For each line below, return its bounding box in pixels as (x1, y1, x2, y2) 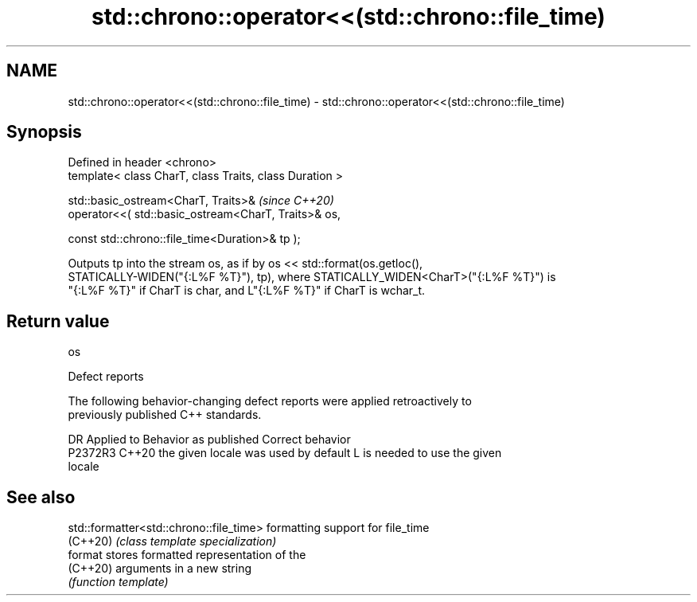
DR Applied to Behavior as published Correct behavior (68, 432, 351, 447)
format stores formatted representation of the (68, 548, 306, 562)
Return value (6, 311, 110, 331)
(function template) (68, 575, 169, 589)
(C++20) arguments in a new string (68, 561, 252, 576)
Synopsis (6, 122, 82, 143)
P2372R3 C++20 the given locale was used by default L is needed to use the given (68, 446, 502, 460)
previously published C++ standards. (68, 408, 262, 422)
